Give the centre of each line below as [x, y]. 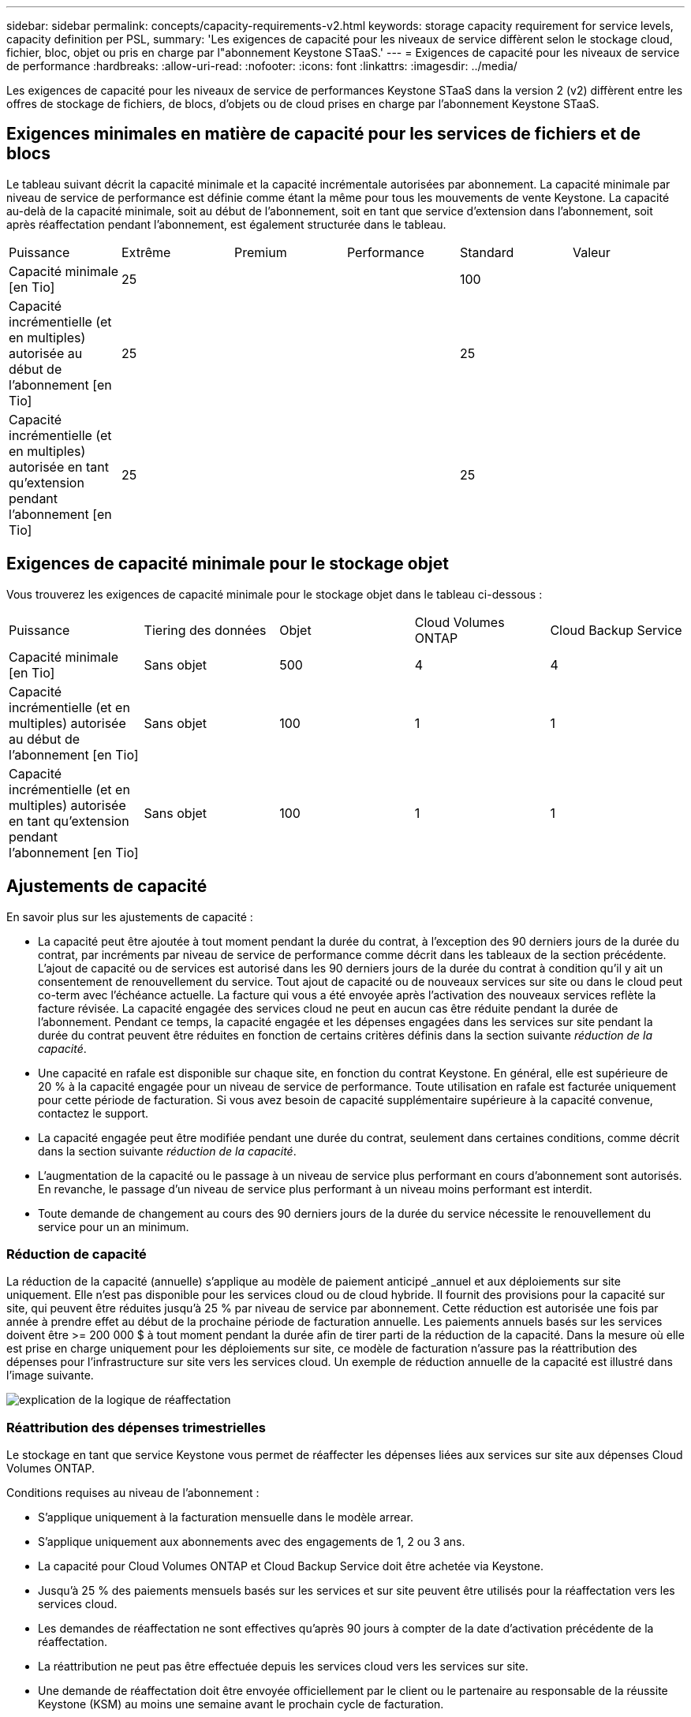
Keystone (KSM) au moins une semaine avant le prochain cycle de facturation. [241, 1704]
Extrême [146, 252]
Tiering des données [205, 630]
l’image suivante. [50, 1375]
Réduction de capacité [77, 1254]
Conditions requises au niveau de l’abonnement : [133, 1493]
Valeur [591, 252]
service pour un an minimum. [114, 1226]
